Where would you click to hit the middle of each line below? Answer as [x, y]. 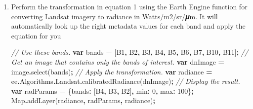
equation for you [36, 35]
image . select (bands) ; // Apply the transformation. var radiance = [112, 71]
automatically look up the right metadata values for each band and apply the [128, 26]
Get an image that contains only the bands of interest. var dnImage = [118, 61]
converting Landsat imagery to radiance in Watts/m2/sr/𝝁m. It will [114, 16]
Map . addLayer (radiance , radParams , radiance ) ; [83, 100]
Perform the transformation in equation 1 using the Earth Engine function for [129, 6]
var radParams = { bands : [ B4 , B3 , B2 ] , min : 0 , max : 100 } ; [102, 91]
